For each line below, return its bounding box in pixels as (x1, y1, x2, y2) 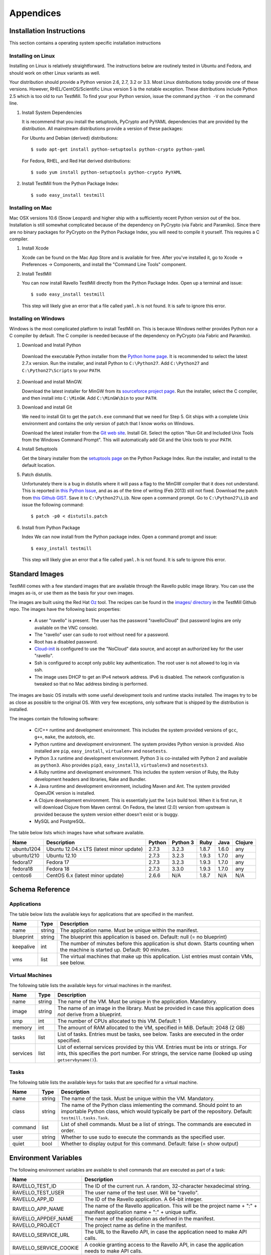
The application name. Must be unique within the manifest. (60, 927, 199, 934)
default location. (22, 462, 56, 468)
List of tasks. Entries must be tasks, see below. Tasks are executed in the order (57, 1031, 244, 1038)
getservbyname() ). (57, 1056, 98, 1063)
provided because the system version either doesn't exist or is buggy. (34, 811, 179, 817)
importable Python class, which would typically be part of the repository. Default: (61, 1108, 253, 1115)
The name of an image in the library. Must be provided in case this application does (57, 1005, 254, 1012)
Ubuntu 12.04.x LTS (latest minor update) (46, 845, 143, 852)
